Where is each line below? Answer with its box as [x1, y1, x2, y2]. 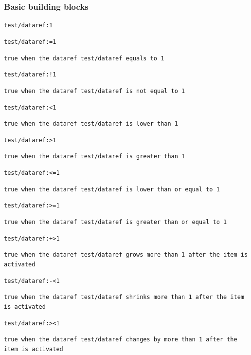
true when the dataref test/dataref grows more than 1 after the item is [4, 251, 248, 259]
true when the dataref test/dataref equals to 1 [4, 55, 164, 62]
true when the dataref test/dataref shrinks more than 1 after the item [4, 294, 244, 301]
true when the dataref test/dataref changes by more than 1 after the [4, 336, 237, 343]
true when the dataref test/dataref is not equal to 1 [4, 87, 185, 94]
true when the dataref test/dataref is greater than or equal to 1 [4, 219, 227, 226]
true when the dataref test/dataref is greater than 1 [4, 153, 185, 160]
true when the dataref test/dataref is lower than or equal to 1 [4, 186, 220, 193]
